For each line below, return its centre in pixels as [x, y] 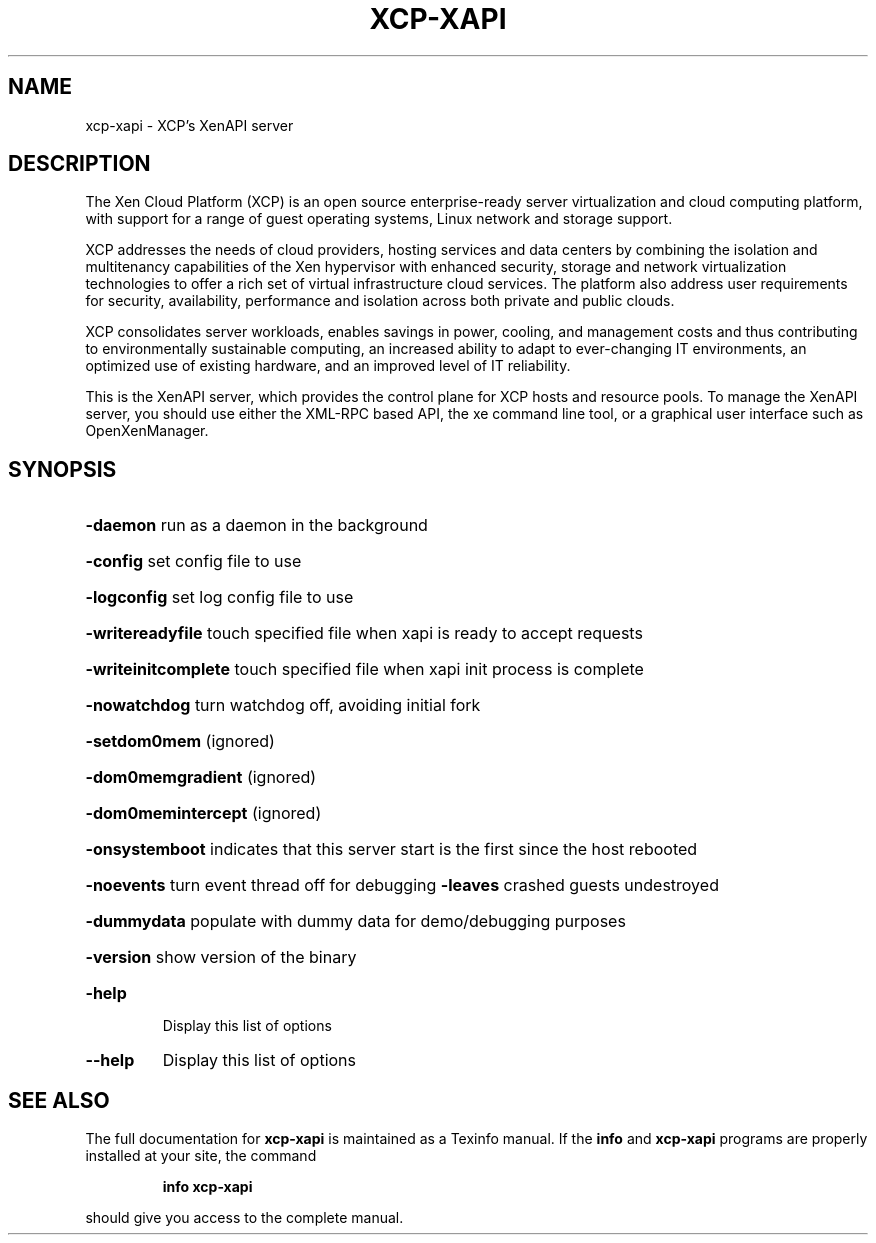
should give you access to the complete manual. [244, 1218]
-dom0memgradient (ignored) [201, 777]
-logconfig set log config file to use [219, 597]
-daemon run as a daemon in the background [256, 525]
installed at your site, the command [201, 1156]
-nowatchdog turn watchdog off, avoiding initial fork [283, 705]
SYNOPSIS [62, 469]
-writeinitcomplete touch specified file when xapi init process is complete [364, 669]
